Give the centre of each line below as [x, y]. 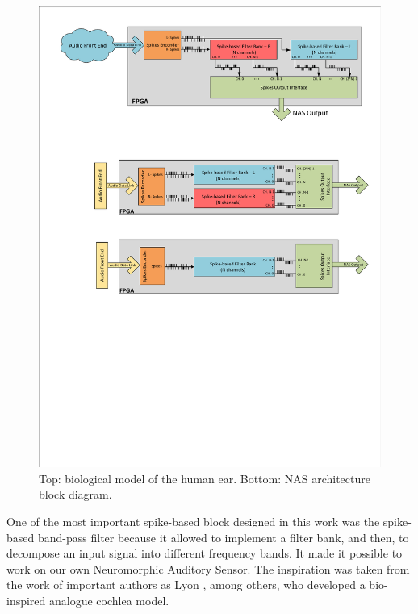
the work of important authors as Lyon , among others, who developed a [186, 585]
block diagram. [75, 494]
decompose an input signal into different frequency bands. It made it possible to [205, 553]
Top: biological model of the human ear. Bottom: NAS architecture [205, 478]
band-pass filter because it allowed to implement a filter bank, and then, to [223, 537]
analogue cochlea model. [109, 601]
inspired [26, 601]
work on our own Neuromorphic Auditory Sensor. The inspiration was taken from [208, 568]
